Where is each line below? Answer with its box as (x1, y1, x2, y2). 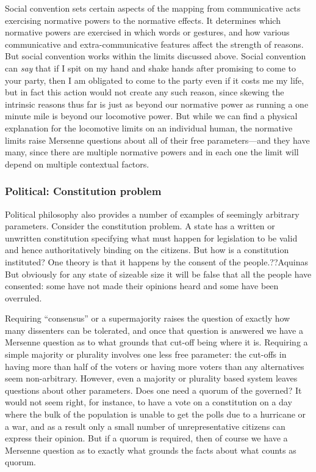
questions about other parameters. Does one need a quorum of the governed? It (5, 383, 302, 396)
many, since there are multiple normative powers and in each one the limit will (5, 146, 299, 158)
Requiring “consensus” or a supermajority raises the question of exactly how (5, 312, 290, 325)
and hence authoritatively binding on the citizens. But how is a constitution (5, 243, 289, 256)
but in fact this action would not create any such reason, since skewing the (5, 86, 284, 98)
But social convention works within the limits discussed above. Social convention (5, 50, 306, 62)
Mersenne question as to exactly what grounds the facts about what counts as (5, 443, 296, 456)
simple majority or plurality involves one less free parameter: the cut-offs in (5, 348, 287, 361)
